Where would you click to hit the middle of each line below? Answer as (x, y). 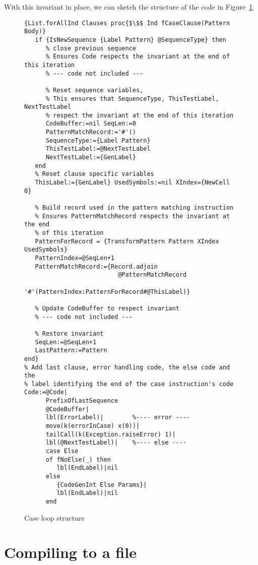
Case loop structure (54, 517)
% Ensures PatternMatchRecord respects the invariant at (133, 216)
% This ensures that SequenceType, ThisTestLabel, (132, 99)
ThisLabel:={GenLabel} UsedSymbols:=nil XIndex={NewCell (133, 183)
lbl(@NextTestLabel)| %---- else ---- (116, 443)
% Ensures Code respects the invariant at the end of (138, 57)
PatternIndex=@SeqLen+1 (75, 258)
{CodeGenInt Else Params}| (102, 485)
